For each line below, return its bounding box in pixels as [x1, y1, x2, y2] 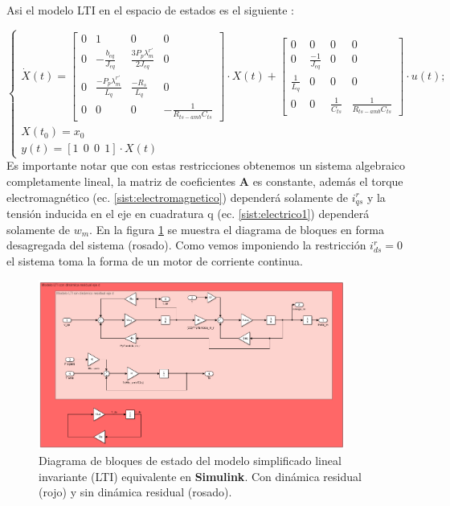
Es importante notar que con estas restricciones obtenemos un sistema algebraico [6, 157, 406, 174]
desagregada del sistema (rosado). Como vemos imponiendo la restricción [6, 237, 366, 253]
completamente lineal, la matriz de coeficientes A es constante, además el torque [6, 172, 403, 189]
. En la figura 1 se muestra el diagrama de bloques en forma [89, 220, 384, 237]
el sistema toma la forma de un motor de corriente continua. [6, 252, 303, 269]
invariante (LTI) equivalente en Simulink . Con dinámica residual [39, 467, 362, 484]
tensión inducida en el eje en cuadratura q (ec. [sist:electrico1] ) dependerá [6, 204, 370, 221]
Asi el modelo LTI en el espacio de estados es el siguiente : [6, 2, 294, 18]
